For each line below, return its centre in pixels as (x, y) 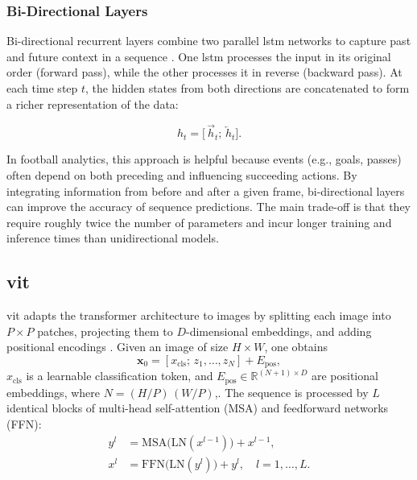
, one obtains (296, 347)
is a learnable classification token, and (120, 376)
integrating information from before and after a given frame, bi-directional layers (206, 190)
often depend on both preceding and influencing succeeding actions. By (182, 175)
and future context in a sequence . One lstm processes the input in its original (199, 56)
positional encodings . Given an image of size (118, 347)
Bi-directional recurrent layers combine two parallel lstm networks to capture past (209, 41)
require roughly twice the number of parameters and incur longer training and (199, 222)
